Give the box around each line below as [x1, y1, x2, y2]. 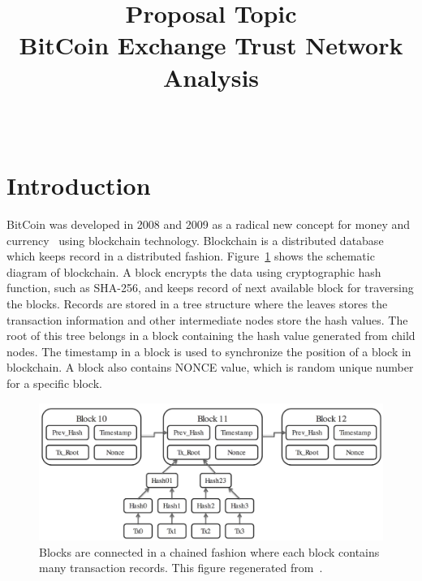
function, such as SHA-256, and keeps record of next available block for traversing [6, 279, 414, 296]
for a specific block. [6, 374, 102, 391]
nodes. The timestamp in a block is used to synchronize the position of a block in [6, 342, 411, 359]
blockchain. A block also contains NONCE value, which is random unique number [6, 359, 414, 376]
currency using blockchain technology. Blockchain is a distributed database [6, 231, 384, 248]
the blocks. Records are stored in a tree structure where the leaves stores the [6, 295, 388, 312]
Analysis [162, 60, 260, 93]
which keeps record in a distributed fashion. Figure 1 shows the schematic [6, 247, 375, 265]
